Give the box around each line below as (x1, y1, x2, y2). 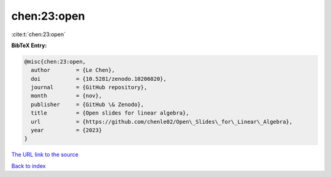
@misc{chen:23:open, (24, 58, 86, 65)
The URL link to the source (11, 151, 79, 159)
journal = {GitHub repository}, (31, 84, 147, 91)
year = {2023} (31, 127, 102, 134)
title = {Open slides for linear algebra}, (31, 110, 189, 116)
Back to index (11, 162, 46, 170)
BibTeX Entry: (11, 42, 47, 49)
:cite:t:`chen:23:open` (11, 31, 66, 38)
